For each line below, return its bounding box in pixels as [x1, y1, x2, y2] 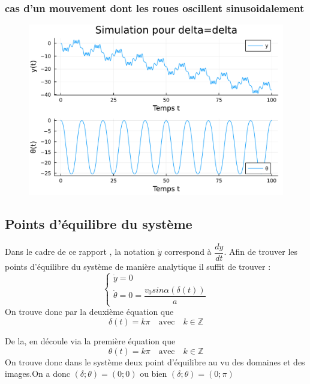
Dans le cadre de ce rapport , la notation [5, 245, 155, 258]
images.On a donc [5, 367, 70, 380]
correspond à [164, 245, 212, 258]
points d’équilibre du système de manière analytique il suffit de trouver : [5, 260, 271, 272]
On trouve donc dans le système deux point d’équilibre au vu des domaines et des [5, 355, 305, 368]
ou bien [140, 367, 167, 380]
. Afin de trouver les [224, 245, 298, 258]
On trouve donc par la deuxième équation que [5, 305, 174, 318]
